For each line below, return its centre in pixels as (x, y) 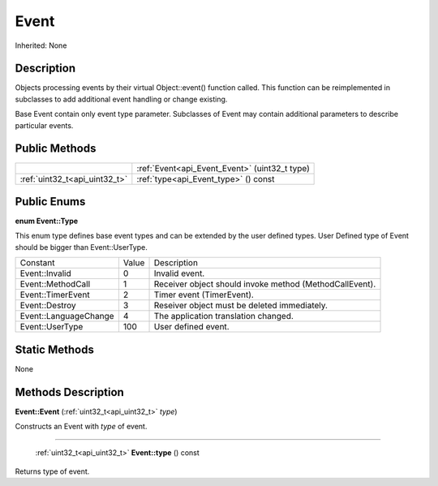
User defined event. (192, 327)
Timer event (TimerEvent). (204, 295)
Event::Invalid (46, 273)
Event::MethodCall (55, 284)
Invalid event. (179, 273)
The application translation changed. (223, 316)
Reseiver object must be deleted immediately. (241, 306)
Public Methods (56, 149)
